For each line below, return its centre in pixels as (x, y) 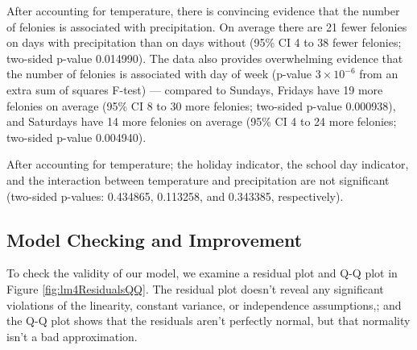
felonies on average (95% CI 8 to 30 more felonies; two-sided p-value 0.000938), (201, 105)
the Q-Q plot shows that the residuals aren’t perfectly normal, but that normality (208, 321)
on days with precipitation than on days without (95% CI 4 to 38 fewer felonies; (204, 42)
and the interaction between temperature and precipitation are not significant (198, 179)
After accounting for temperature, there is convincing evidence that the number (203, 10)
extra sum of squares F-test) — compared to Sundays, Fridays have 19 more (195, 89)
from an (379, 74)
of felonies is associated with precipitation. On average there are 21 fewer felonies (207, 26)
